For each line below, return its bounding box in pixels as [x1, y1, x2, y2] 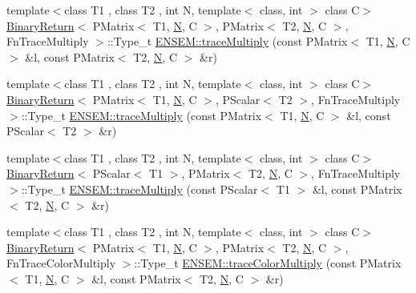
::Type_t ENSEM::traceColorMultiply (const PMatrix [134, 255, 402, 271]
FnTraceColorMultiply [6, 255, 116, 271]
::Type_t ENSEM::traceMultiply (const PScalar [21, 180, 258, 197]
